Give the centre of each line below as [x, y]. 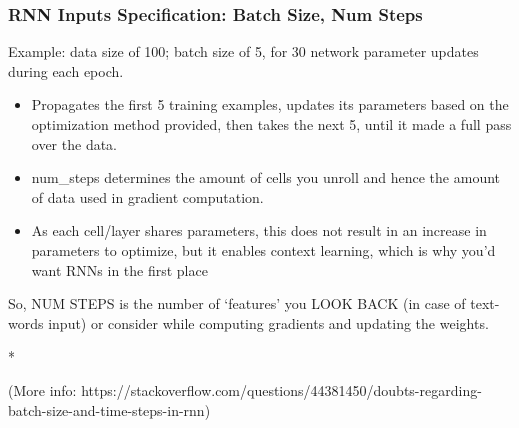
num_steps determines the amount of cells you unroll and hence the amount [265, 177]
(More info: [42, 389]
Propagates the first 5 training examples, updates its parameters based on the [270, 104]
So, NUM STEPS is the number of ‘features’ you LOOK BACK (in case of [237, 303]
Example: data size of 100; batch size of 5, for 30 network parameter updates [243, 51]
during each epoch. [66, 70]
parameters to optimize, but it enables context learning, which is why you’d [263, 249]
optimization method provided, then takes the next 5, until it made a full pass [271, 124]
